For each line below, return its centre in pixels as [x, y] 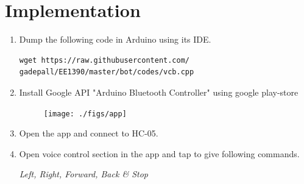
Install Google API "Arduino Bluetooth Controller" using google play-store [159, 92]
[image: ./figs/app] [85, 114]
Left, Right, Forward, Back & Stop [83, 174]
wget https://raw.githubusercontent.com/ [104, 60]
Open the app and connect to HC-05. [89, 133]
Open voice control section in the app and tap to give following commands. [159, 153]
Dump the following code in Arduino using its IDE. [115, 39]
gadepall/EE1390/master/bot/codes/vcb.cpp [107, 72]
